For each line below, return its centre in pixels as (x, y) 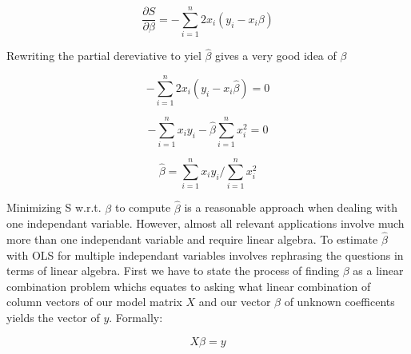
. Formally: (136, 317)
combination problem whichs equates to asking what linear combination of (189, 286)
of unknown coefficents (339, 302)
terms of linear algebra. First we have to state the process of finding (173, 270)
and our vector (235, 302)
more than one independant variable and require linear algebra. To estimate (192, 239)
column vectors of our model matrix (94, 302)
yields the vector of (53, 317)
